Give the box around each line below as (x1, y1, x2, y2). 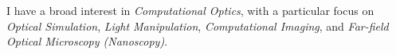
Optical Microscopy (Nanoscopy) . (6, 33, 168, 49)
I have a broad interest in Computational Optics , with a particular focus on (6, 2, 374, 18)
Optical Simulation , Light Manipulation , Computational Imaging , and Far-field (6, 17, 389, 34)
